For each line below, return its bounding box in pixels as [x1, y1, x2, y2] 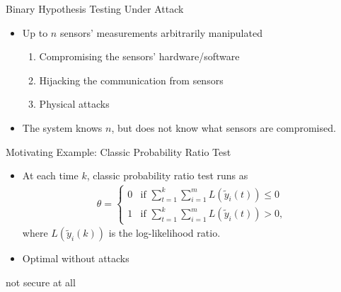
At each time [22, 168, 79, 183]
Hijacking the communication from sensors [39, 72, 224, 87]
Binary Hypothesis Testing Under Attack [6, 1, 184, 16]
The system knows [22, 120, 103, 135]
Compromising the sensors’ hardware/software [39, 49, 240, 64]
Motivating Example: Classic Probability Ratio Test [6, 144, 231, 159]
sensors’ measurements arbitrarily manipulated [59, 25, 262, 40]
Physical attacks [39, 96, 110, 111]
